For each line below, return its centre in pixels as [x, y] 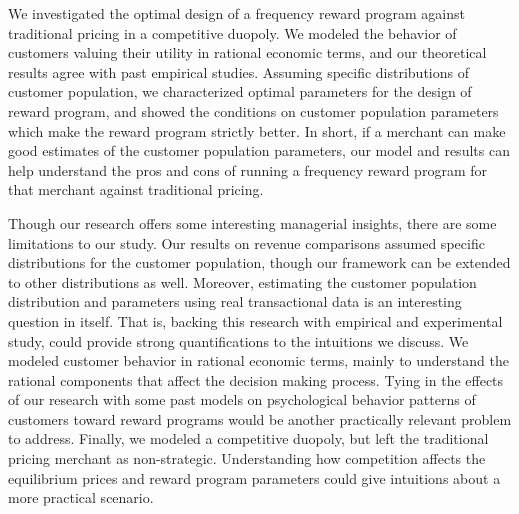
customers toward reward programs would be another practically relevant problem [260, 418]
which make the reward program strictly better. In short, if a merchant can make [257, 130]
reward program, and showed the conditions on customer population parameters [253, 110]
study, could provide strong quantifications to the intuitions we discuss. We [238, 340]
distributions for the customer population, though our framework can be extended [259, 262]
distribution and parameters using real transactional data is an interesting [235, 301]
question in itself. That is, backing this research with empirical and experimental [255, 320]
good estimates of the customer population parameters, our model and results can [259, 150]
